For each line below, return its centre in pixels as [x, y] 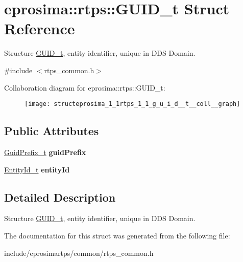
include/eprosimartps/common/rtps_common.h [79, 253]
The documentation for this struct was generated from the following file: [117, 235]
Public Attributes [52, 131]
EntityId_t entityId [37, 169]
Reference [40, 28]
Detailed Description [60, 197]
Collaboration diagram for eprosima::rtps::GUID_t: [85, 87]
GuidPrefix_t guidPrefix [45, 152]
